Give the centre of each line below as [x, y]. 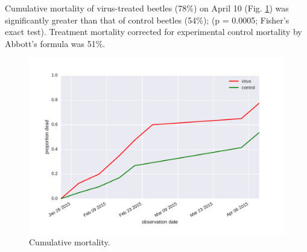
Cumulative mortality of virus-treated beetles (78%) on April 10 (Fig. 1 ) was [147, 8]
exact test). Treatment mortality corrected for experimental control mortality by [153, 32]
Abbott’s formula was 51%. [55, 43]
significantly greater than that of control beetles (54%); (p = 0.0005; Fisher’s [147, 20]
